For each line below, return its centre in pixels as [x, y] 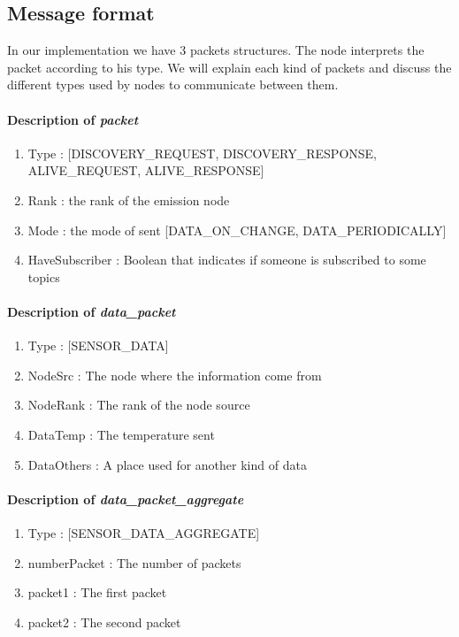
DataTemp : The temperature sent [121, 434]
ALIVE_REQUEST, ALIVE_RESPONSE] [146, 170]
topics [44, 276]
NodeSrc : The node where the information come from [175, 375]
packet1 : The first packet [97, 592]
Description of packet [73, 119]
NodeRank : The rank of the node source [139, 405]
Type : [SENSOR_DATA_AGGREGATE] [144, 532]
